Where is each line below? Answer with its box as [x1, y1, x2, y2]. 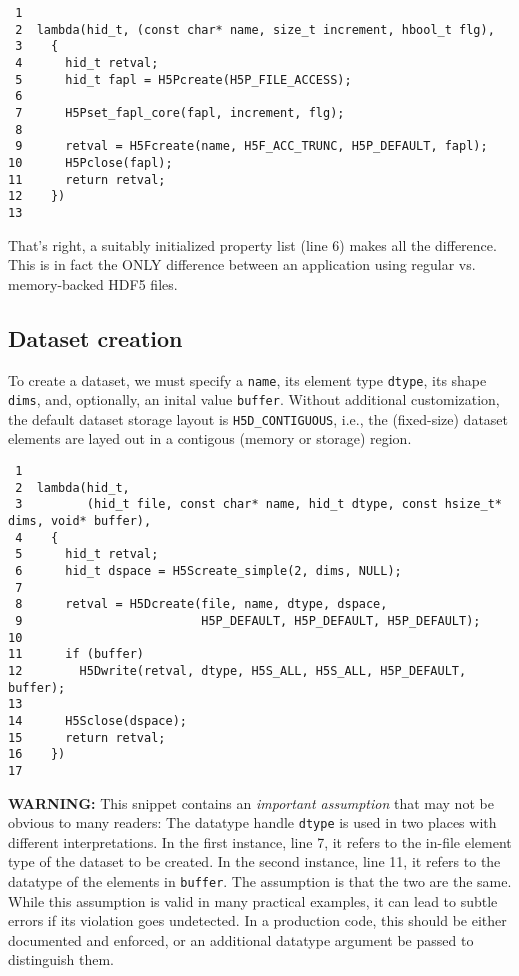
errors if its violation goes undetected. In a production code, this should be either [8, 910, 507, 931]
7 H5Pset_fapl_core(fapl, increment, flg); [15, 105, 345, 120]
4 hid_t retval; [15, 55, 159, 70]
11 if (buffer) [8, 647, 145, 662]
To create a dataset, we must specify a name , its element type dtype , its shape [8, 369, 487, 390]
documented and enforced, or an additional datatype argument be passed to [8, 929, 474, 950]
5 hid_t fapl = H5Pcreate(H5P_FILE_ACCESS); [15, 72, 352, 87]
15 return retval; [8, 730, 166, 745]
